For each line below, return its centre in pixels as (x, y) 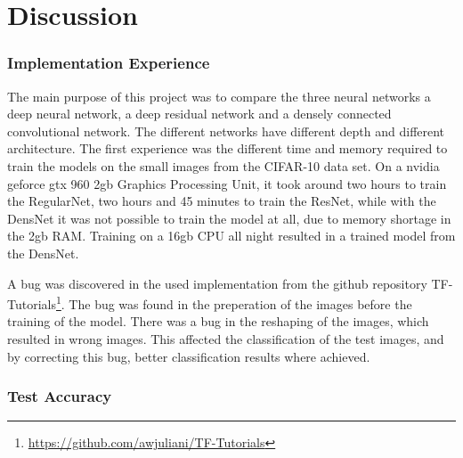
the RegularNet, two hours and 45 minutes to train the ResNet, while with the (222, 201)
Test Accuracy (60, 396)
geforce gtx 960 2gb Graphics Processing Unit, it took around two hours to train (227, 183)
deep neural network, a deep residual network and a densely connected (199, 114)
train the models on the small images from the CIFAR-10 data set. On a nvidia (223, 165)
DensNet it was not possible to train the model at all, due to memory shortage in (229, 218)
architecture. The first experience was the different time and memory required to (227, 148)
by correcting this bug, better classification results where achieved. (189, 356)
